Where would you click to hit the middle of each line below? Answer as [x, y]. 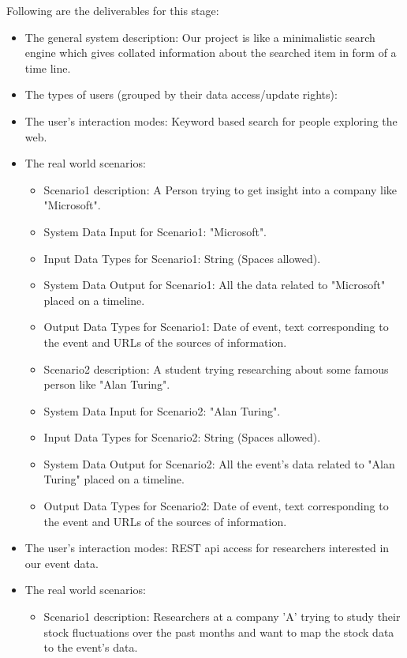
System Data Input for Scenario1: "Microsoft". [155, 231]
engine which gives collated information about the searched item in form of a [211, 53]
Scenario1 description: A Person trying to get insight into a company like [220, 189]
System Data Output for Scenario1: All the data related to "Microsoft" [215, 285]
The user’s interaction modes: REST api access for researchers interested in [207, 548]
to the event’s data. [91, 647]
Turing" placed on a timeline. [114, 479]
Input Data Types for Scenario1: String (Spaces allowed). [182, 258]
